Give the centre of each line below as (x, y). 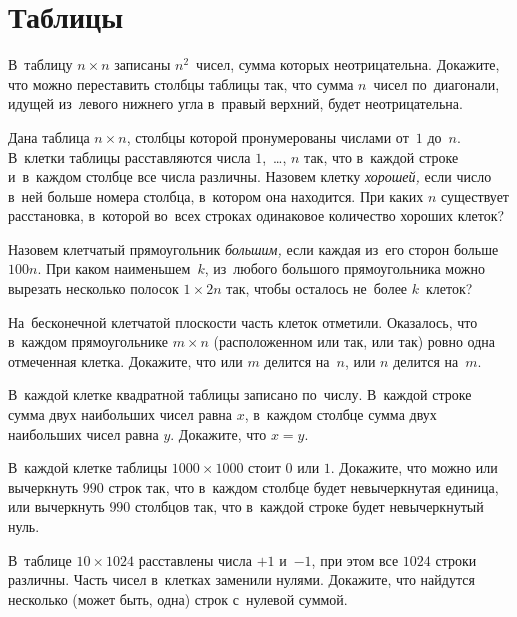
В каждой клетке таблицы (88, 467)
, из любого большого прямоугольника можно (344, 268)
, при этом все (355, 559)
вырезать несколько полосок (93, 288)
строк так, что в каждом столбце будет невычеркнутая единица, (303, 486)
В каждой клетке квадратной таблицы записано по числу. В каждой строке (240, 394)
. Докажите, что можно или (414, 467)
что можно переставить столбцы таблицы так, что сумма (181, 83)
